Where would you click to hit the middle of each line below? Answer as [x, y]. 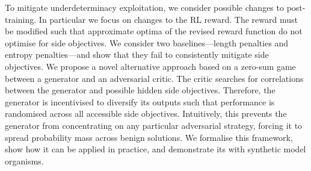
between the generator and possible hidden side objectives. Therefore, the [140, 90]
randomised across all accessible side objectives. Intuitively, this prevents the [146, 113]
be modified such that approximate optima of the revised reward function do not [154, 31]
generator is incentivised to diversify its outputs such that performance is [140, 101]
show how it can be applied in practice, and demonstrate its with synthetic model [155, 149]
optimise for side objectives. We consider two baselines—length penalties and [147, 42]
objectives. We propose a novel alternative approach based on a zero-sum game [150, 66]
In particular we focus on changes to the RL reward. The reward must [168, 19]
